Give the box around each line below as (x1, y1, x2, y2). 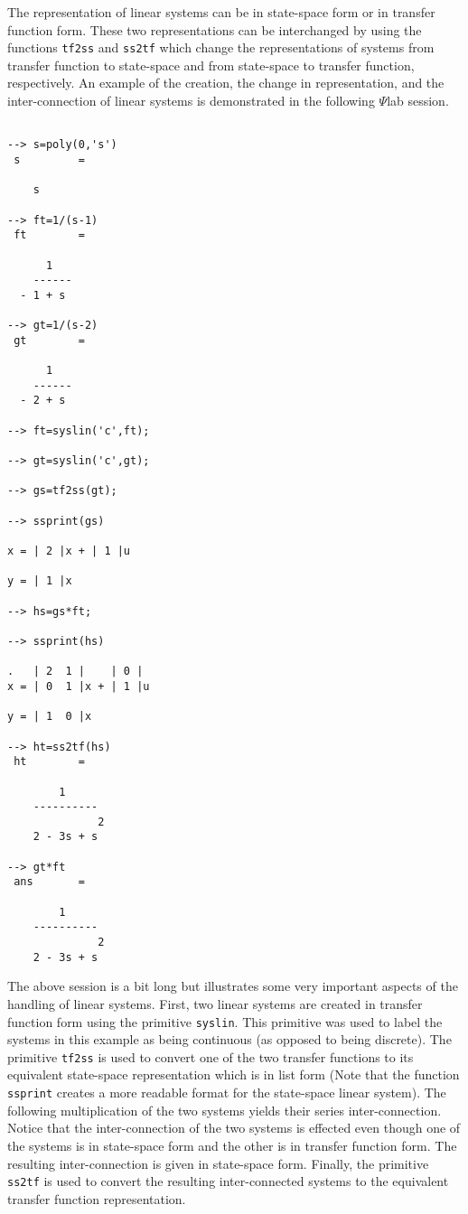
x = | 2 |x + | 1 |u (7, 545, 131, 557)
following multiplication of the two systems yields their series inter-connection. (7, 1100, 442, 1119)
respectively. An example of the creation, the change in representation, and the (7, 73, 445, 92)
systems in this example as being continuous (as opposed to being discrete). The (7, 1030, 452, 1049)
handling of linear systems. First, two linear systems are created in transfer (7, 994, 423, 1013)
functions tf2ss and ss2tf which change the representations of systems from (7, 38, 435, 57)
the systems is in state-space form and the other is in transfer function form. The (7, 1135, 457, 1154)
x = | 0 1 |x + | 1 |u (7, 679, 150, 693)
